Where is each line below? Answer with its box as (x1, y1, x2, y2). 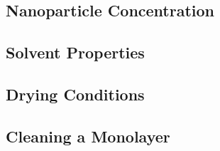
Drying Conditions (6, 83, 145, 105)
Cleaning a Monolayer (6, 125, 170, 147)
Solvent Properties (6, 41, 145, 63)
